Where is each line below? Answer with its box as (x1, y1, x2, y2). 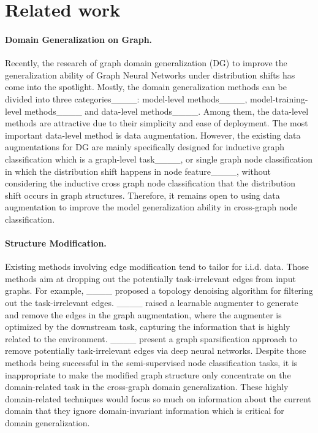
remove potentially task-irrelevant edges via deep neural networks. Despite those (5, 344, 306, 357)
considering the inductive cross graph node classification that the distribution (5, 177, 295, 190)
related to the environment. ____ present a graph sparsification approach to (5, 332, 297, 345)
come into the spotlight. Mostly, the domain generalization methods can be (5, 80, 287, 93)
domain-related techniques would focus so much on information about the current (5, 392, 311, 405)
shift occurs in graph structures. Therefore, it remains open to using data (5, 188, 280, 201)
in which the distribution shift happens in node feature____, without (5, 164, 271, 177)
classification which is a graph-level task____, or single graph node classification (5, 152, 312, 165)
